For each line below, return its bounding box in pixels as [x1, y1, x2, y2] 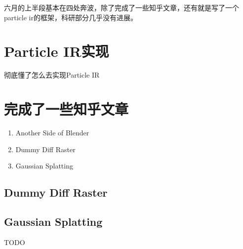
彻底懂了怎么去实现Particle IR [4, 70, 100, 80]
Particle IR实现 [4, 41, 109, 61]
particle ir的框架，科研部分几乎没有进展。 [4, 12, 137, 22]
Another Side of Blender [15, 127, 89, 138]
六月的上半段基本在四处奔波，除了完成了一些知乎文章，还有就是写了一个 [4, 2, 239, 12]
